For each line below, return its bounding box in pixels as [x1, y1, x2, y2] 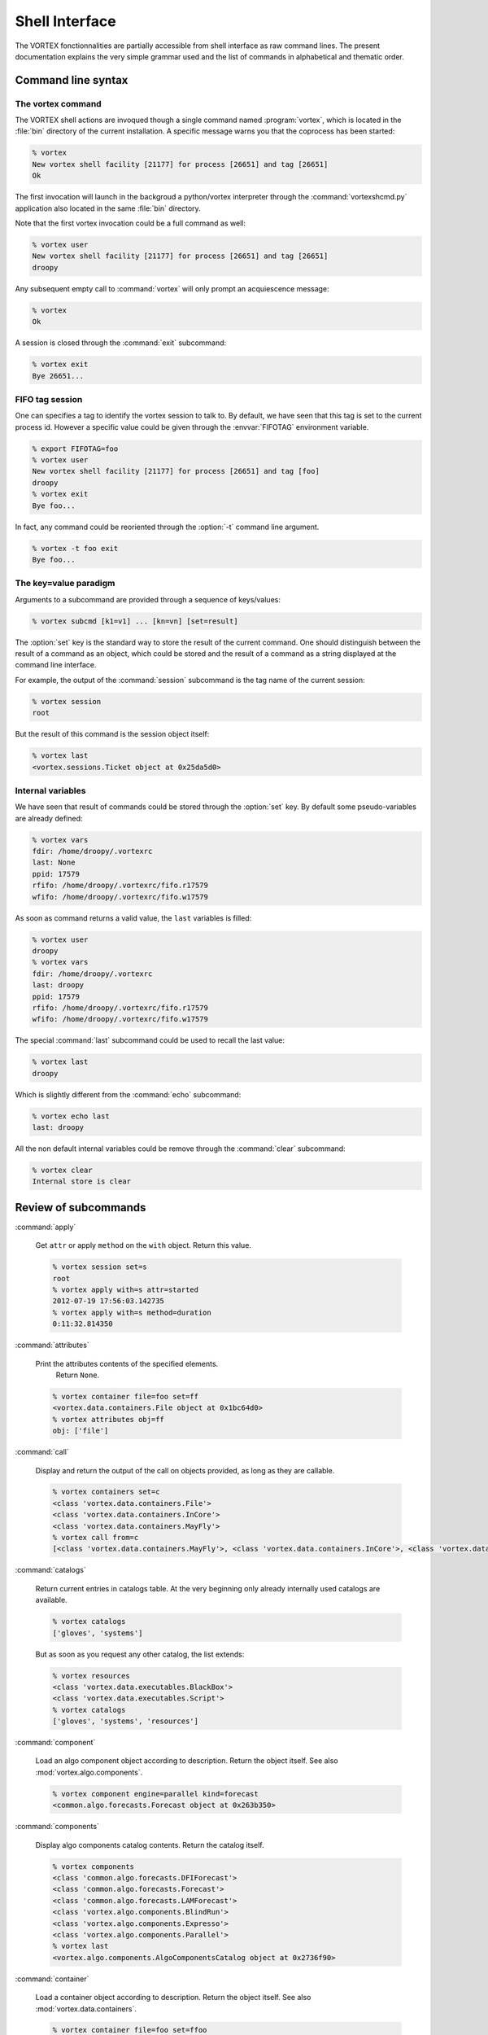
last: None [32, 858, 76, 867]
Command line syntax [15, 73, 129, 87]
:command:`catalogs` [15, 1565, 86, 1575]
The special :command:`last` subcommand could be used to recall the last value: [15, 1035, 285, 1045]
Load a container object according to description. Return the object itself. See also [35, 1993, 312, 2002]
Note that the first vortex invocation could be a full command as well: [15, 218, 246, 228]
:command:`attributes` [15, 1340, 89, 1350]
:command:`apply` [15, 1222, 76, 1232]
